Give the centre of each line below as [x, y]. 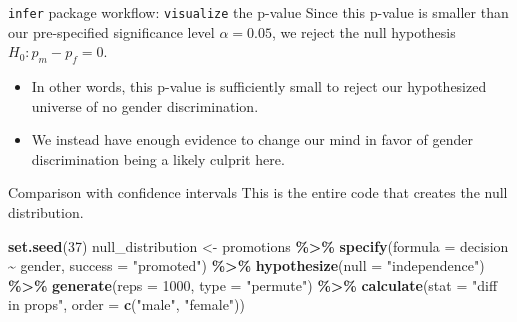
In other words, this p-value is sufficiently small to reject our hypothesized [259, 86]
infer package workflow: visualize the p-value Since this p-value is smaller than [258, 12]
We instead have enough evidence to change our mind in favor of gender [252, 139]
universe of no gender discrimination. [145, 105]
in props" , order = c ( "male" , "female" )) [126, 304]
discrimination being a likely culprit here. [158, 158]
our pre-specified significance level [111, 31]
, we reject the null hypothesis [363, 31]
